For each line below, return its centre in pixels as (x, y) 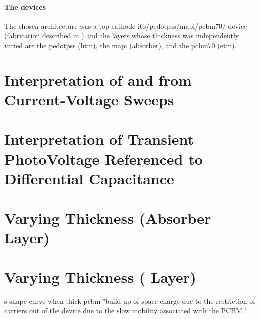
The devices (25, 6)
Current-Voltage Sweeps (89, 99)
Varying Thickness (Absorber (108, 218)
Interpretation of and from (98, 80)
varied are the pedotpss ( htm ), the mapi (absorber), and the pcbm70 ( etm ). (120, 45)
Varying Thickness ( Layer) (100, 277)
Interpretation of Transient (99, 139)
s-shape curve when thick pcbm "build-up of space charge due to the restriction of (130, 301)
